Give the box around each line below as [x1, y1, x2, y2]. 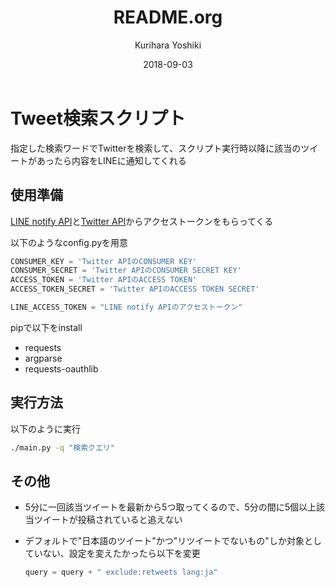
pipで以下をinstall [10, 321, 83, 333]
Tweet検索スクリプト [10, 107, 186, 130]
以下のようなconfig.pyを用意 [10, 236, 129, 248]
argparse [24, 352, 63, 364]
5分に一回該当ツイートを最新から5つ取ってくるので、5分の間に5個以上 [24, 501, 317, 513]
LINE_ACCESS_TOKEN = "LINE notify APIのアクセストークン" [10, 302, 243, 312]
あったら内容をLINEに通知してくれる [36, 154, 187, 166]
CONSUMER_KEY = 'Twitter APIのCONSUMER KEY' [10, 256, 198, 266]
